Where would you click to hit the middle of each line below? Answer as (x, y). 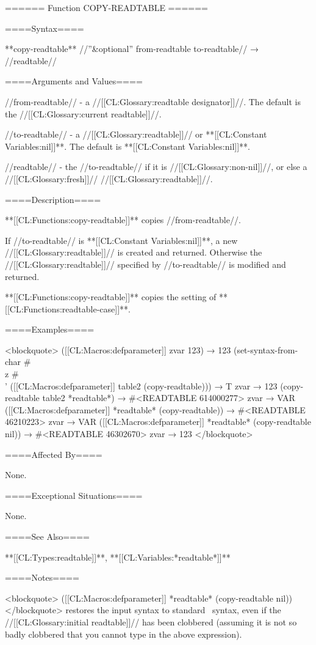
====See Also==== (47, 536)
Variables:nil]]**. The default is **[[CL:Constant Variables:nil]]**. (127, 146)
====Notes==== (42, 577)
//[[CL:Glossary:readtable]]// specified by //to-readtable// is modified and (145, 264)
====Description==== (53, 199)
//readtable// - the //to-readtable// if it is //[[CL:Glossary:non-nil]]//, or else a (156, 167)
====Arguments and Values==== (74, 81)
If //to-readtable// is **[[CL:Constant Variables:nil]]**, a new (121, 240)
